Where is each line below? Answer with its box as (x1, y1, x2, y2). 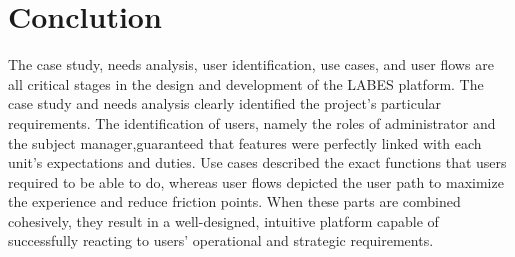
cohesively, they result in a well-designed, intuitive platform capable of (8, 210, 439, 231)
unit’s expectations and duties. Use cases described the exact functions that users (8, 152, 507, 173)
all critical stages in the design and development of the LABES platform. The (8, 73, 484, 94)
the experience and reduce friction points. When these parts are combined (8, 191, 461, 212)
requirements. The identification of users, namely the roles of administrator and (8, 112, 496, 133)
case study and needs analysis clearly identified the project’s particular (8, 93, 442, 114)
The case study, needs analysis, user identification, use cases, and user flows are (8, 54, 494, 75)
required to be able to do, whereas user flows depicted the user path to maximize (8, 171, 504, 192)
